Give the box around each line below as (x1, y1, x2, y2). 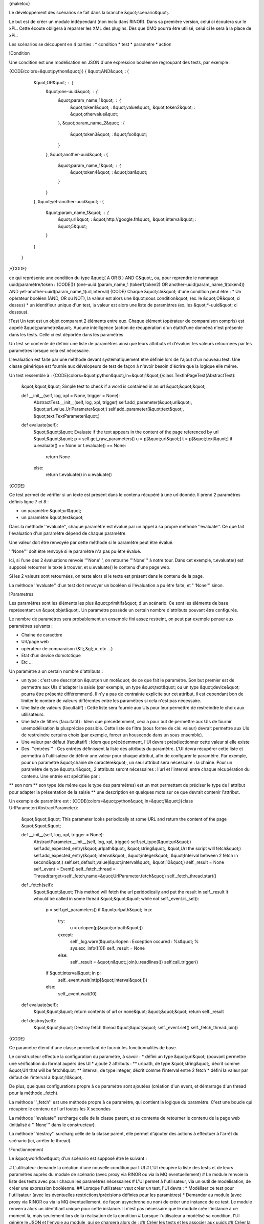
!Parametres (9, 591, 34, 597)
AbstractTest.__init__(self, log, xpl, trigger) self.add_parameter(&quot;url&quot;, (33, 399, 193, 405)
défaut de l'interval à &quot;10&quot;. (9, 1074, 84, 1080)
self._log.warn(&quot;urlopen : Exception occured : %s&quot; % (70, 938, 199, 944)
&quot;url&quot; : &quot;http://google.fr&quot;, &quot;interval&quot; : (58, 216, 197, 222)
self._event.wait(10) (58, 990, 97, 996)
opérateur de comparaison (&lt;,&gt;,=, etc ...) (21, 645, 113, 651)
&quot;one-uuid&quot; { (45, 88, 98, 94)
